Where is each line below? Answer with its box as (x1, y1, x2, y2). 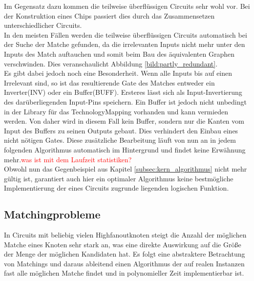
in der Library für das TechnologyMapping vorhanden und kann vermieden (4, 106, 229, 116)
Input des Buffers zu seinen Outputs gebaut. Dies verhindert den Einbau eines (4, 125, 238, 135)
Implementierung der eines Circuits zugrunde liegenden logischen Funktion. (4, 183, 229, 193)
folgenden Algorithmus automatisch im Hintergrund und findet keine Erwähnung (4, 144, 246, 154)
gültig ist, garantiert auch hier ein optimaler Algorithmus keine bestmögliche (4, 173, 233, 183)
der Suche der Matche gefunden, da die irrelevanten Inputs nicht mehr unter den (4, 39, 245, 49)
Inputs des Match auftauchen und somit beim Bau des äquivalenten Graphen (4, 48, 234, 59)
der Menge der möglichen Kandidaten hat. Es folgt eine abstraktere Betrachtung (4, 249, 245, 259)
